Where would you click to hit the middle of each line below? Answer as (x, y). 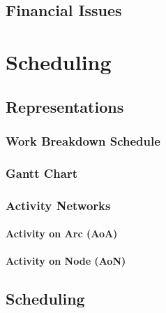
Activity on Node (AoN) (66, 261)
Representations (65, 106)
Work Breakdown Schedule (83, 140)
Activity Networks (58, 205)
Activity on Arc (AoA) (62, 234)
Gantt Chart (42, 173)
